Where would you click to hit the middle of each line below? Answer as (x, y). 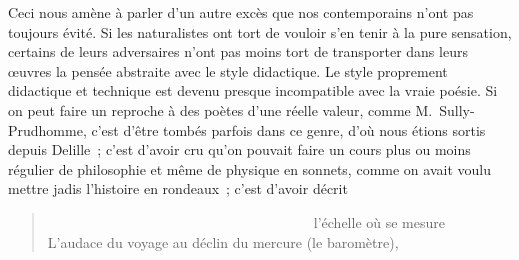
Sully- (457, 109)
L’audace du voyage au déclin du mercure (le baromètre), (223, 241)
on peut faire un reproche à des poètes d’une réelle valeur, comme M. (220, 109)
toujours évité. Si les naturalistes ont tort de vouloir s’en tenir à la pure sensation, (260, 31)
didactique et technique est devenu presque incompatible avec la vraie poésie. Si (253, 90)
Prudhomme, (47, 129)
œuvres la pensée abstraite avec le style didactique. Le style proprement (228, 70)
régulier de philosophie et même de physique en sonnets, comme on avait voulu (249, 168)
